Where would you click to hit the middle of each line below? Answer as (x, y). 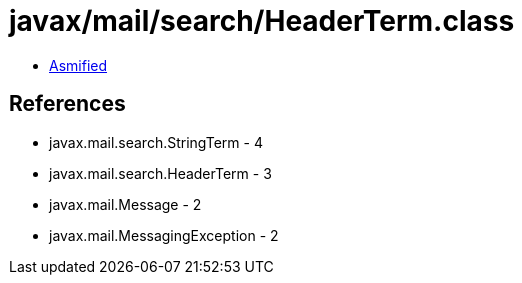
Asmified (78, 65)
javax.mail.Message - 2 (125, 204)
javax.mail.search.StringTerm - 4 (156, 142)
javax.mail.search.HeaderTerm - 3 (160, 173)
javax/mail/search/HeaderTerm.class (262, 21)
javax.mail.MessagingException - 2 (164, 235)
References (67, 104)
